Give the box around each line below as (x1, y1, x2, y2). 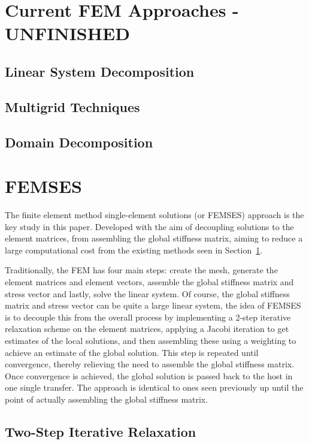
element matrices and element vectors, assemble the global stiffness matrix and (5, 276, 294, 288)
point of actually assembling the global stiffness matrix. (5, 392, 208, 405)
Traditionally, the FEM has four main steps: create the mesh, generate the (5, 264, 278, 276)
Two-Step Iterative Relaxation (5, 422, 196, 440)
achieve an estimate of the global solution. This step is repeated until (5, 346, 259, 358)
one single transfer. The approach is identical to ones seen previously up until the (5, 381, 304, 394)
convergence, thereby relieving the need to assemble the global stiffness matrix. (5, 358, 295, 370)
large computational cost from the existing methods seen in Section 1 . (5, 243, 263, 256)
